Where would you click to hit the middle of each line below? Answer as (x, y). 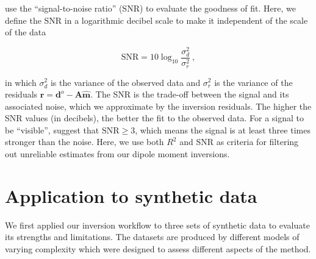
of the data (26, 32)
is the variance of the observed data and (125, 82)
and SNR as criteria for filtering (239, 142)
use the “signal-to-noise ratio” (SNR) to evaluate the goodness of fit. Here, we (150, 8)
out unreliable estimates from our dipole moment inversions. (117, 154)
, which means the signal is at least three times (223, 129)
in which (21, 82)
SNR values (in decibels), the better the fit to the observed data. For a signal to (155, 118)
